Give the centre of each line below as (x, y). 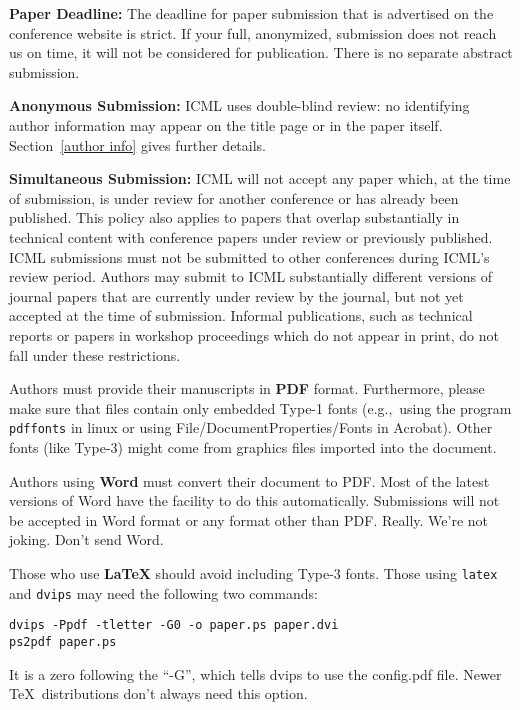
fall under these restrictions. (95, 354)
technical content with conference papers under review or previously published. (251, 236)
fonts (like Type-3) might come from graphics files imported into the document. (253, 446)
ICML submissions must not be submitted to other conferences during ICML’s (249, 256)
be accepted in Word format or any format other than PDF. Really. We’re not (248, 519)
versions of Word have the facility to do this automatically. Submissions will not (254, 500)
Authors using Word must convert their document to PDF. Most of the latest (249, 480)
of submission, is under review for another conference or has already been (234, 197)
